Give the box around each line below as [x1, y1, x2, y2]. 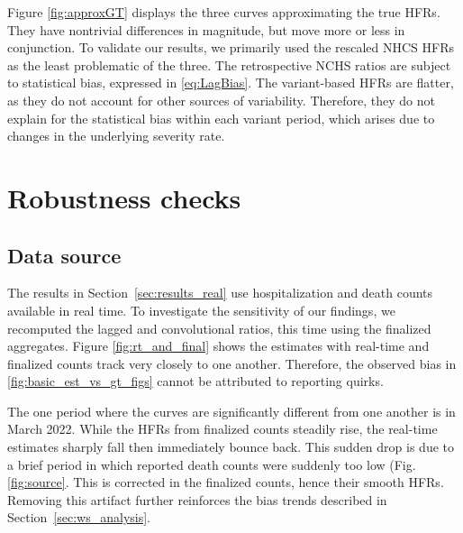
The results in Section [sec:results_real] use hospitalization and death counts [7, 283, 433, 302]
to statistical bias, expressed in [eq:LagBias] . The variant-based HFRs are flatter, [7, 73, 454, 92]
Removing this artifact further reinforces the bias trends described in [7, 490, 387, 509]
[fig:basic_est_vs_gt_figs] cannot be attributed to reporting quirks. [7, 372, 384, 391]
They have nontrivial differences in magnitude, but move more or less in [7, 20, 405, 39]
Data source [7, 241, 122, 269]
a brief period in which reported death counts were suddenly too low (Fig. [7, 455, 416, 473]
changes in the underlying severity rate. [7, 126, 225, 145]
